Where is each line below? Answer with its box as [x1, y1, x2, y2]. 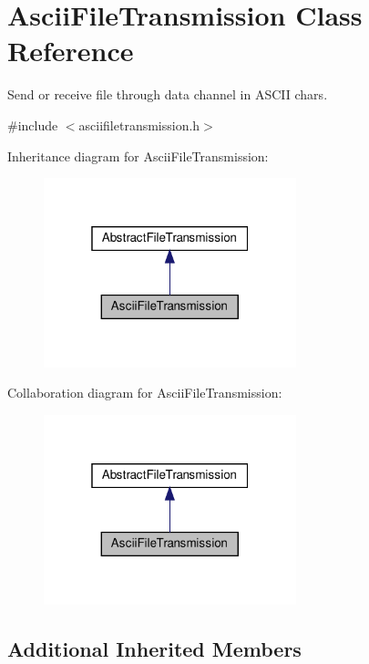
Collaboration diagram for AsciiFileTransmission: [7, 383, 282, 402]
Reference [7, 32, 134, 69]
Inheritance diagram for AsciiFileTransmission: [7, 146, 269, 165]
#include [7, 115, 58, 134]
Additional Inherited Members [7, 634, 302, 662]
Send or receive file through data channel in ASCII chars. [7, 85, 328, 104]
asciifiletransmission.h [78, 115, 200, 134]
